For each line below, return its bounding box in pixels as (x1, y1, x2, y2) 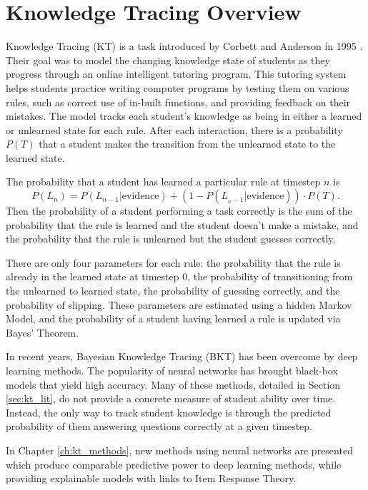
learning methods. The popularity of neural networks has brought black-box (6, 363, 338, 377)
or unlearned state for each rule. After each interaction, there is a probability (6, 122, 343, 137)
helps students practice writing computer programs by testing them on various (6, 80, 349, 95)
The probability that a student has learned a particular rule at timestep (6, 174, 321, 189)
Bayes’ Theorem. (6, 325, 79, 340)
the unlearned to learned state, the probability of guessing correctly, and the (6, 283, 340, 298)
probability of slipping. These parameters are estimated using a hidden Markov (6, 297, 352, 312)
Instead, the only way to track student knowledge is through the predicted (6, 404, 332, 419)
